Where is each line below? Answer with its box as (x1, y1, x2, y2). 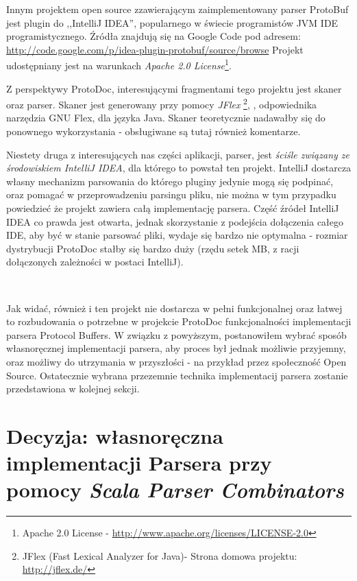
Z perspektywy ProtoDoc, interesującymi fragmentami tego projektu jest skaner (6, 81, 342, 95)
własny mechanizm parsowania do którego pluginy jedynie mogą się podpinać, (6, 174, 334, 188)
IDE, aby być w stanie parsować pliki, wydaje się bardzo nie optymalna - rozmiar (6, 228, 348, 242)
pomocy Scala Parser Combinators (6, 475, 344, 504)
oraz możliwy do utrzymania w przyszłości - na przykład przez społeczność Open (6, 354, 347, 368)
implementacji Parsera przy (6, 449, 272, 477)
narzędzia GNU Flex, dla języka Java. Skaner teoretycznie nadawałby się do (6, 110, 325, 125)
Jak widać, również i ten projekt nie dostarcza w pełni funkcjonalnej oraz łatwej (6, 300, 343, 315)
